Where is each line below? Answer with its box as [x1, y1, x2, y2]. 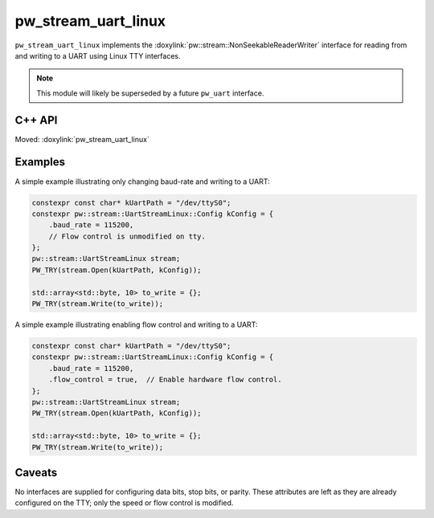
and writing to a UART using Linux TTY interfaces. [14, 51, 181, 60]
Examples [14, 155, 66, 169]
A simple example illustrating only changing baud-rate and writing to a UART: [14, 177, 270, 186]
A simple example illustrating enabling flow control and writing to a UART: [14, 320, 258, 329]
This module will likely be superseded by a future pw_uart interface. [36, 88, 264, 98]
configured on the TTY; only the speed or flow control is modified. [14, 498, 234, 508]
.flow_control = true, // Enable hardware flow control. [48, 375, 282, 385]
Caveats [14, 466, 58, 479]
